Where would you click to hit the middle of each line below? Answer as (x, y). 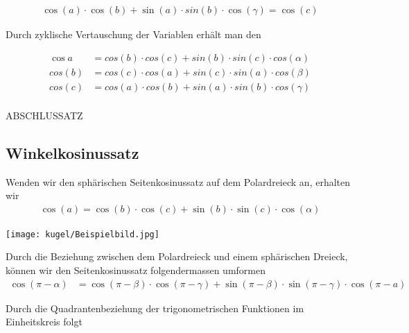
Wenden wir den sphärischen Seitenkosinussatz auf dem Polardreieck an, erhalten (178, 181)
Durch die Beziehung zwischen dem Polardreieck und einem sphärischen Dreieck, (177, 256)
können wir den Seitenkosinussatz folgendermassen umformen (136, 270)
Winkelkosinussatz (72, 152)
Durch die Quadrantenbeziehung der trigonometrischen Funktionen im (155, 308)
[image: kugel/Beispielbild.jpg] (82, 234)
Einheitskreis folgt (44, 322)
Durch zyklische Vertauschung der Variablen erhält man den (133, 34)
